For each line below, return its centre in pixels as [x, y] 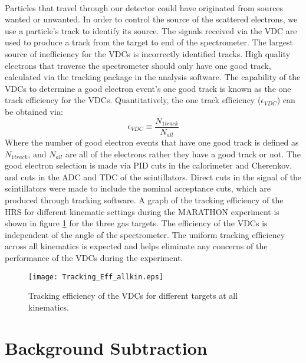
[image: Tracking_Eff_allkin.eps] [96, 277]
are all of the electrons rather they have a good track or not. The [183, 154]
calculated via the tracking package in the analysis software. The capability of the [153, 77]
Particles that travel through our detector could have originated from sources [144, 7]
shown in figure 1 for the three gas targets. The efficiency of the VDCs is [136, 223]
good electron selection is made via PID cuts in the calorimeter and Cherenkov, [149, 165]
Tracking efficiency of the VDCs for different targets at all [133, 296]
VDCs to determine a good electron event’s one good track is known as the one [148, 88]
